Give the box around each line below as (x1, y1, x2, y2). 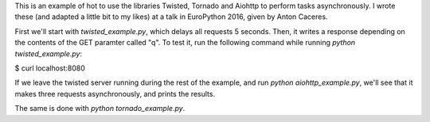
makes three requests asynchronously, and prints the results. (14, 89, 215, 98)
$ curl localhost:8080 (14, 63, 85, 73)
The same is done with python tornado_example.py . (14, 104, 186, 113)
